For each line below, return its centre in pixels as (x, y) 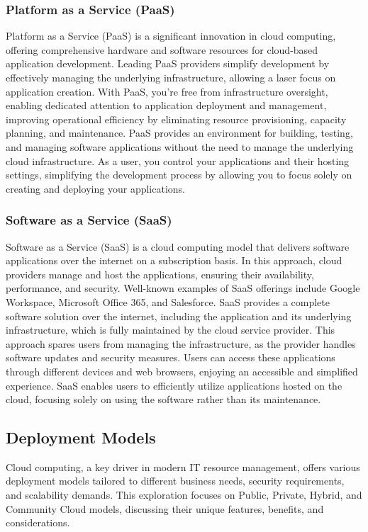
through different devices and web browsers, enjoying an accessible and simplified (182, 371)
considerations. (38, 522)
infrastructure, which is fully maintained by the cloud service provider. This (171, 330)
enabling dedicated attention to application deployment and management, (166, 105)
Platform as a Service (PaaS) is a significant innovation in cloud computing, (171, 36)
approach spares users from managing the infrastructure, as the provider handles (181, 343)
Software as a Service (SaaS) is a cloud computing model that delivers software (178, 246)
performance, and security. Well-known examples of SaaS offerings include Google (183, 288)
